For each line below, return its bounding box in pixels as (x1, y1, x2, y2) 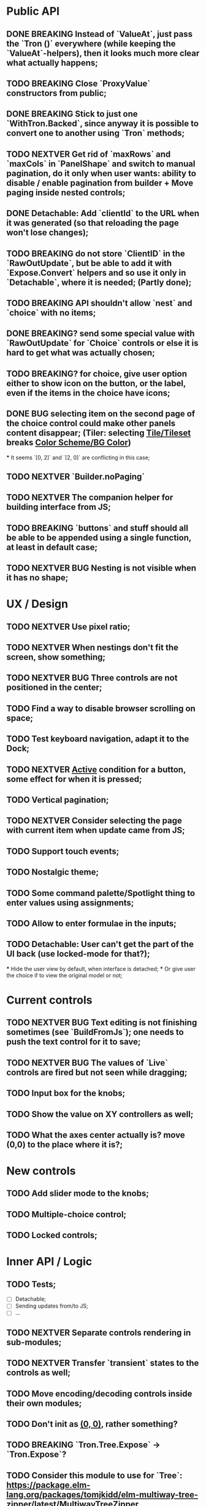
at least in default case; (6, 542, 98, 552)
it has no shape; (6, 572, 69, 583)
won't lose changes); (6, 227, 89, 238)
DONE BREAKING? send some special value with (6, 329, 195, 339)
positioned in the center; (6, 682, 102, 693)
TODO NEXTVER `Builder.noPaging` (6, 471, 145, 482)
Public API (6, 4, 60, 18)
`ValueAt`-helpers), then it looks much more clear (6, 48, 200, 58)
